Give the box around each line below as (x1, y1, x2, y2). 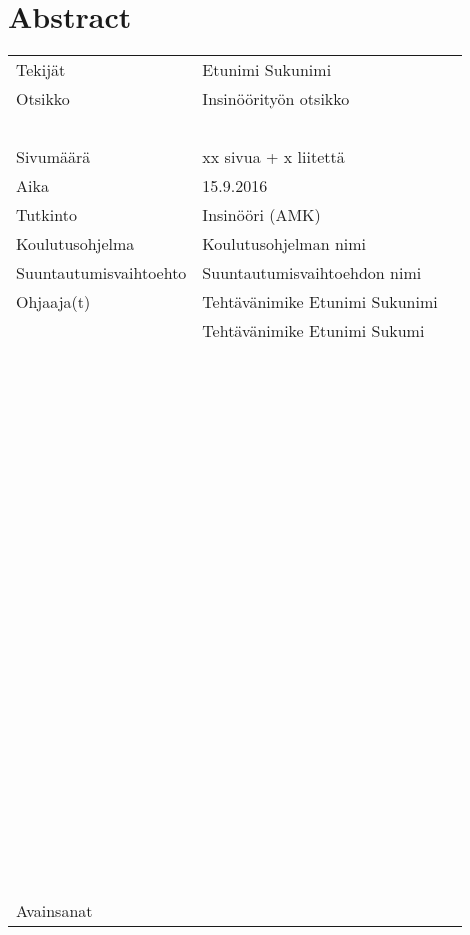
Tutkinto (16, 203, 77, 227)
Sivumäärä (16, 145, 91, 169)
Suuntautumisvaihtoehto (16, 261, 187, 285)
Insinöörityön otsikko (202, 87, 350, 111)
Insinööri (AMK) (202, 203, 321, 227)
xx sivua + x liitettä (202, 145, 345, 169)
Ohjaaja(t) (16, 290, 91, 314)
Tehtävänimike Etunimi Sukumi (202, 319, 425, 343)
